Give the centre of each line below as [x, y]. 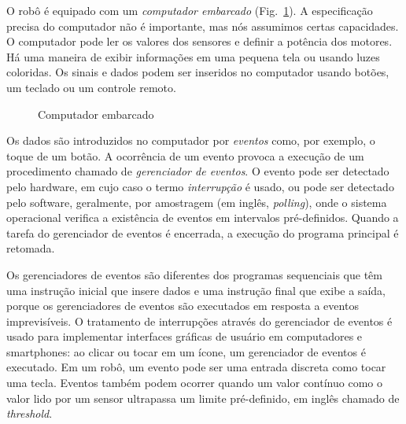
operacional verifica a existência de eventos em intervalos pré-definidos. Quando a [203, 218]
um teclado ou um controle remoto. [91, 87]
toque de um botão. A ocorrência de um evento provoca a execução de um [185, 155]
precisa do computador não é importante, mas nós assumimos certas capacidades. [203, 26]
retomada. [31, 248]
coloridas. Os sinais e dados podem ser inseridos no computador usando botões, [198, 72]
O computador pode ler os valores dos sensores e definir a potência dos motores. [199, 41]
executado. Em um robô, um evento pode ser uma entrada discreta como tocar [196, 367]
